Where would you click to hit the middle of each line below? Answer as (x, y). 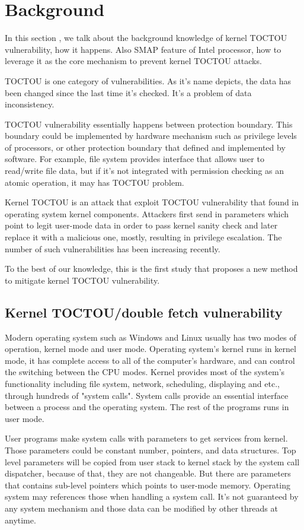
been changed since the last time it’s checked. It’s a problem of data (128, 92)
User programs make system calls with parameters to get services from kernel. (146, 438)
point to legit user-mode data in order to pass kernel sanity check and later (141, 225)
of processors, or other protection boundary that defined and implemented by (145, 147)
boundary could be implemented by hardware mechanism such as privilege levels (151, 136)
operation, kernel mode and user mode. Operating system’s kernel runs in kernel (151, 349)
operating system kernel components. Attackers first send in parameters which (147, 213)
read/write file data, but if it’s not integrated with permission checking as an (145, 171)
